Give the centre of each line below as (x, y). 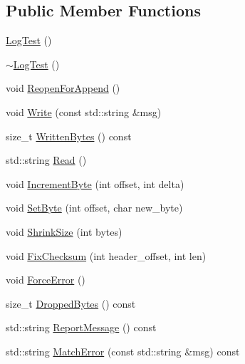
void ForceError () (46, 280)
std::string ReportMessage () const (81, 327)
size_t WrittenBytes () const (69, 136)
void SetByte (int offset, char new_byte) (94, 208)
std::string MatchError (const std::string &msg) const (123, 351)
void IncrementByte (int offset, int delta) (95, 183)
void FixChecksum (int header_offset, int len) (106, 255)
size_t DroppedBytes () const (71, 303)
